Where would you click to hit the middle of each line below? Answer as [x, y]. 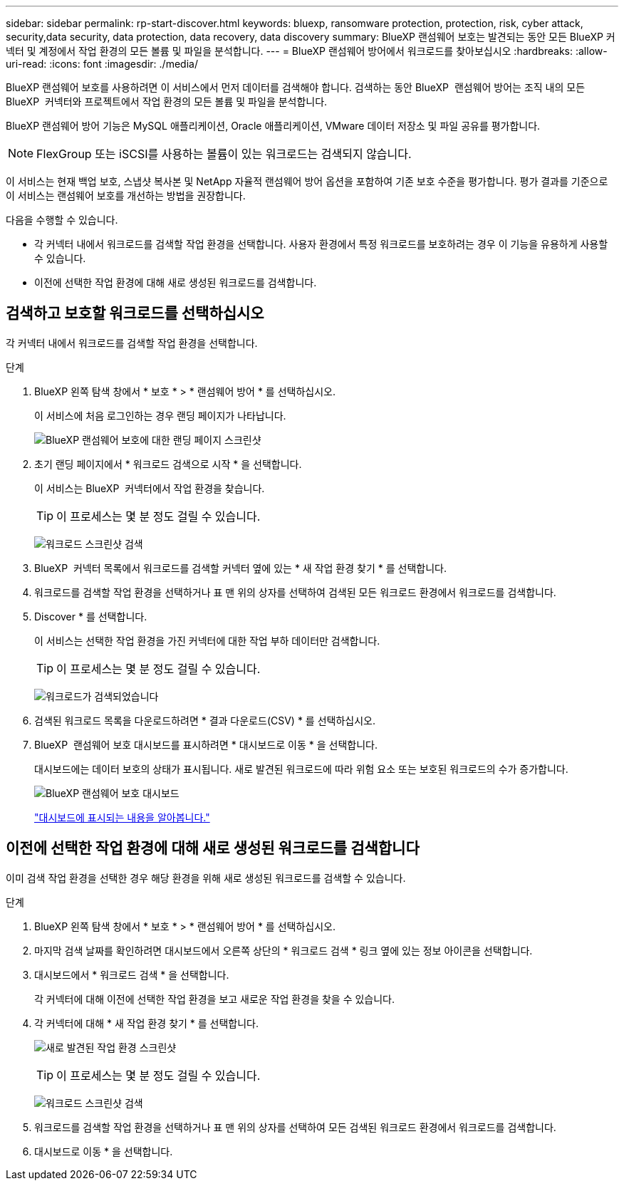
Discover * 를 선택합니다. [91, 616]
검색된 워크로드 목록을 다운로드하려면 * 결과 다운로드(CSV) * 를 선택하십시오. [205, 720]
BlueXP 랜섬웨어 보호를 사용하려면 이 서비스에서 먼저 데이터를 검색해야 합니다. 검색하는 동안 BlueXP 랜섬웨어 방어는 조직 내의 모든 [296, 87]
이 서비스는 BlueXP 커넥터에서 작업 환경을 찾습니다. [150, 488]
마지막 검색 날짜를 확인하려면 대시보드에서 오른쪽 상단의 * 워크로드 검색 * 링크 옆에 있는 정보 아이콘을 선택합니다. [284, 950]
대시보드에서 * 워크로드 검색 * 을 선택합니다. [132, 974]
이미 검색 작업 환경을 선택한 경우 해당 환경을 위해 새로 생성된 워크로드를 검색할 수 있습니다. [206, 878]
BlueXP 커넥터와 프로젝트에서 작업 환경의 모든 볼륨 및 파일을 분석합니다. [167, 102]
